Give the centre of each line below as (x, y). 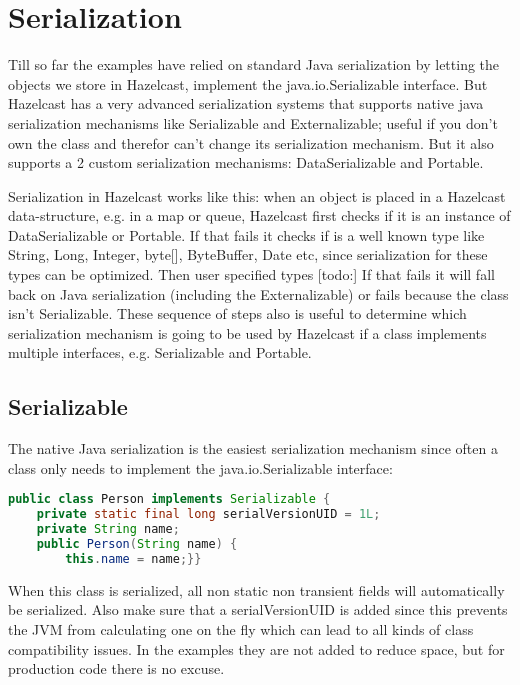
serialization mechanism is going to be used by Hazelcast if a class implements (247, 332)
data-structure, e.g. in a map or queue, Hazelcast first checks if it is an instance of (259, 215)
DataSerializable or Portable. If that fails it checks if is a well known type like (246, 234)
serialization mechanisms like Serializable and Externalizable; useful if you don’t (253, 122)
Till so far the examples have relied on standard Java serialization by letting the (254, 64)
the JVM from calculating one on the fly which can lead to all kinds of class (241, 628)
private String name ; (108, 529)
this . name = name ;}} (133, 558)
